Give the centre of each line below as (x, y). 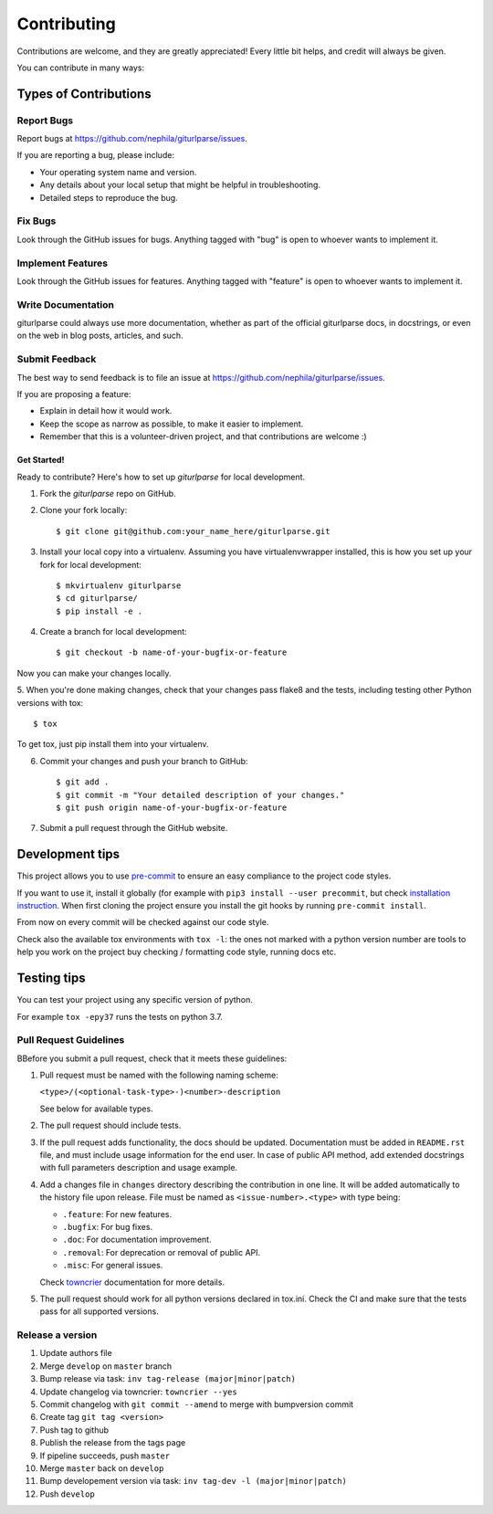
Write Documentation (65, 304)
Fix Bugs (37, 221)
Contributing (66, 24)
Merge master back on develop (102, 1468)
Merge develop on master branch (106, 1366)
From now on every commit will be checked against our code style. (143, 922)
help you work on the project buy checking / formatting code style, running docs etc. (177, 952)
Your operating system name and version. (118, 172)
